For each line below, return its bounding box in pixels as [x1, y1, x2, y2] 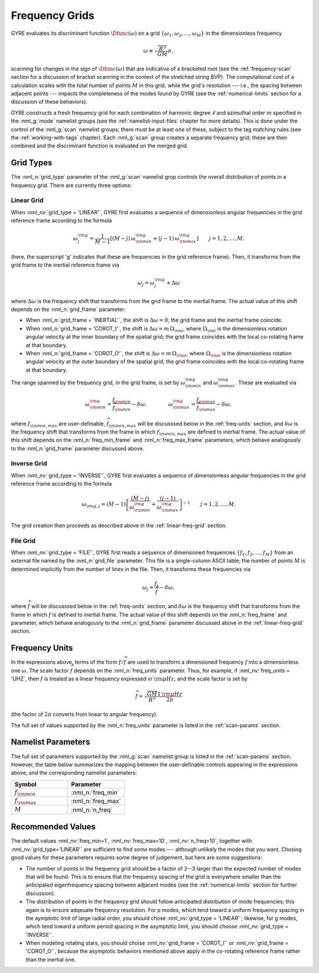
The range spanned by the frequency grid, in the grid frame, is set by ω [11, 379, 185, 386]
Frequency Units [11, 643, 73, 653]
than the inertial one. [25, 956, 76, 963]
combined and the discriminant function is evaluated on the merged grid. [11, 142, 188, 149]
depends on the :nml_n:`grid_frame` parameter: [11, 306, 126, 313]
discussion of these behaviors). [11, 98, 88, 105]
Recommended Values [11, 822, 96, 832]
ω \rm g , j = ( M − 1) [82, 501, 126, 509]
